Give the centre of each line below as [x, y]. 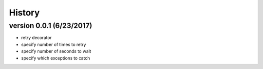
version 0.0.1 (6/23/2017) [51, 26]
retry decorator [37, 38]
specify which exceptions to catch [56, 58]
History [24, 13]
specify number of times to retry [54, 44]
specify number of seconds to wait [56, 51]
